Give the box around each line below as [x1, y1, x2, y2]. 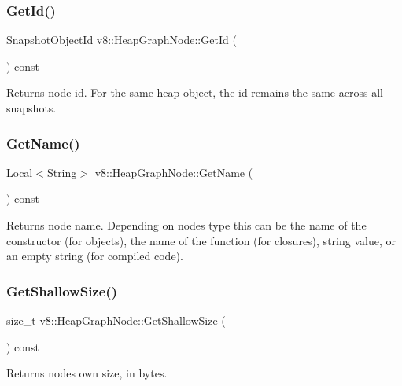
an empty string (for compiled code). [6, 248, 183, 264]
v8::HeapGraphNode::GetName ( [94, 164, 253, 180]
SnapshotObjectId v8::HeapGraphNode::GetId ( [6, 31, 237, 48]
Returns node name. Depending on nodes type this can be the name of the [6, 217, 367, 233]
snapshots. [6, 100, 57, 116]
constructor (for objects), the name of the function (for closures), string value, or [6, 232, 396, 248]
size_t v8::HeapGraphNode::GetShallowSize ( [6, 312, 226, 328]
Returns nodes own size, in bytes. [6, 365, 168, 381]
